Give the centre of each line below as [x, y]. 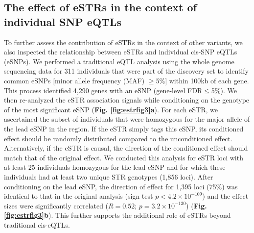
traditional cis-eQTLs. [37, 224]
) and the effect [225, 196]
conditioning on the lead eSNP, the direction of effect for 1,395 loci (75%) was [121, 186]
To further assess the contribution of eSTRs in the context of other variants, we [123, 42]
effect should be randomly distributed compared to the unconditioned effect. [118, 138]
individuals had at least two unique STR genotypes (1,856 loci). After [109, 176]
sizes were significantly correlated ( [56, 205]
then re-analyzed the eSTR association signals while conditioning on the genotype [127, 100]
